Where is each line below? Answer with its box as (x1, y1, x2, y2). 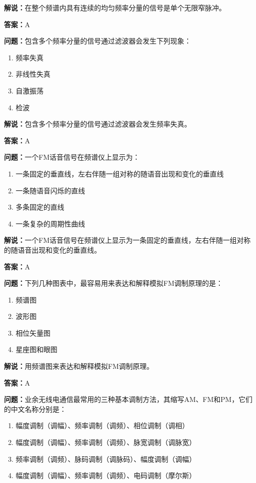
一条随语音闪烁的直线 (15, 185, 85, 195)
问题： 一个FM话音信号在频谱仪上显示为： (4, 152, 140, 162)
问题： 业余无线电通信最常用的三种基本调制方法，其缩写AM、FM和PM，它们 (4, 394, 253, 404)
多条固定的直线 (15, 202, 64, 212)
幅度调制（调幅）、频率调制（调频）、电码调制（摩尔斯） (15, 470, 196, 481)
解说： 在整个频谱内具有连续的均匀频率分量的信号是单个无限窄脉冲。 (4, 2, 226, 12)
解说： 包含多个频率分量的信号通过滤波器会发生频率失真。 (4, 119, 191, 129)
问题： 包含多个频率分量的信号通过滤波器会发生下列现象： (4, 36, 191, 46)
